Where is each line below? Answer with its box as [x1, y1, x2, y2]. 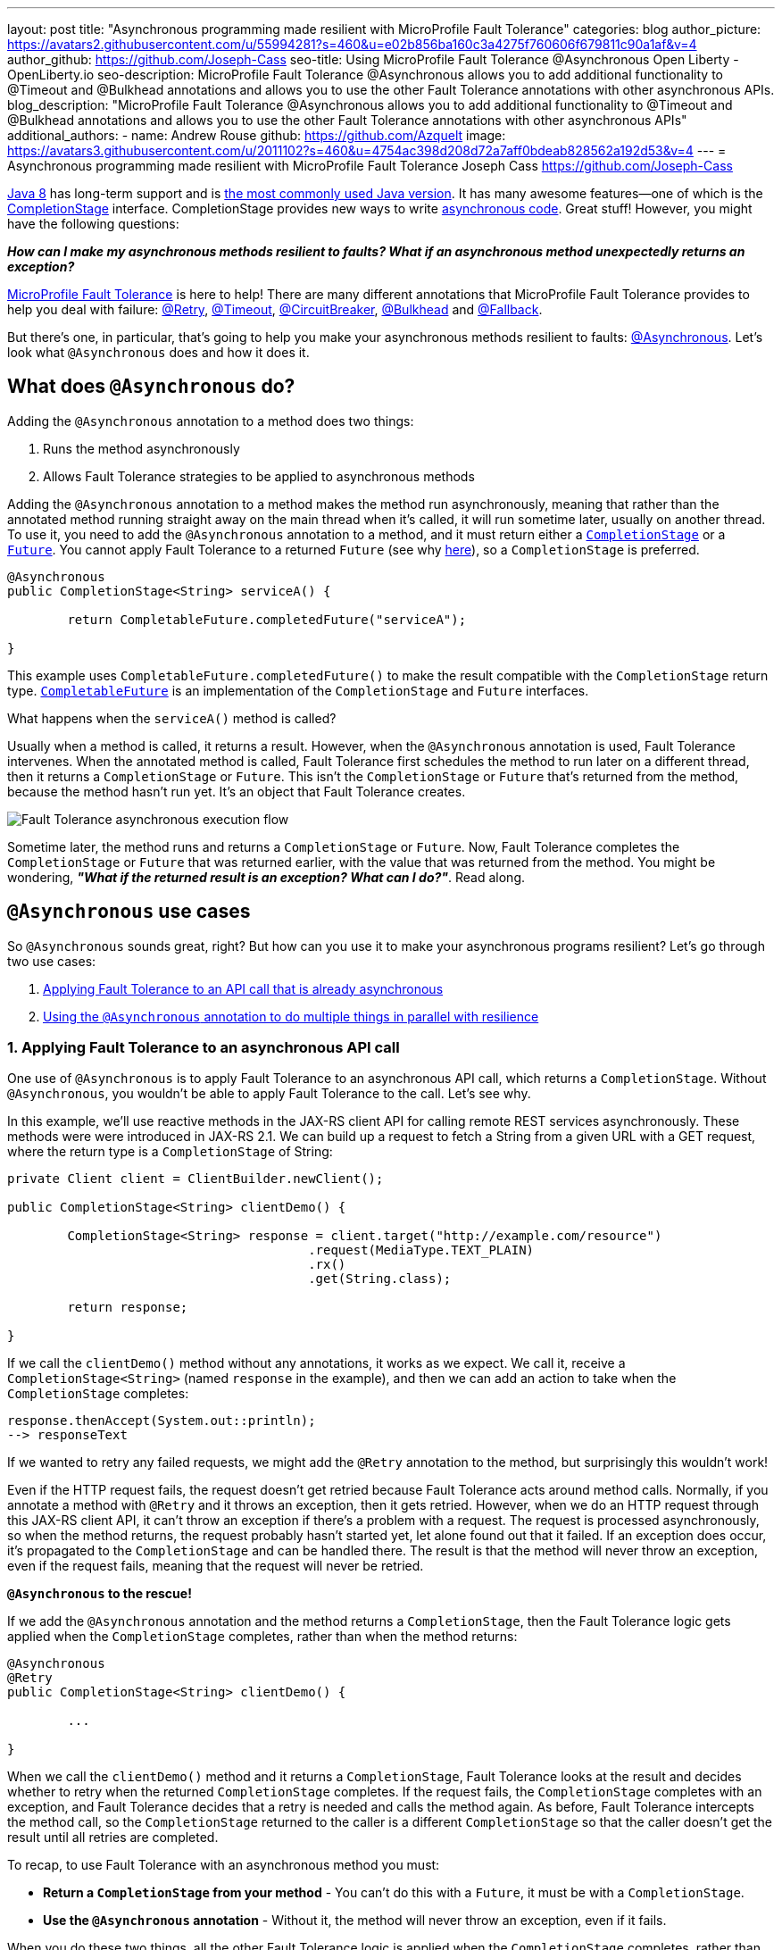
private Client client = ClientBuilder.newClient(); [7, 1171, 384, 1187]
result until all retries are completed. [7, 1829, 219, 1846]
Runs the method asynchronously [43, 440, 240, 456]
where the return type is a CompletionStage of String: [7, 1144, 333, 1160]
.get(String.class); [308, 1271, 452, 1287]
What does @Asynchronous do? [7, 375, 295, 398]
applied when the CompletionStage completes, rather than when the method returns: [7, 1629, 518, 1645]
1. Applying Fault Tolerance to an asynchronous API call [7, 1038, 400, 1057]
